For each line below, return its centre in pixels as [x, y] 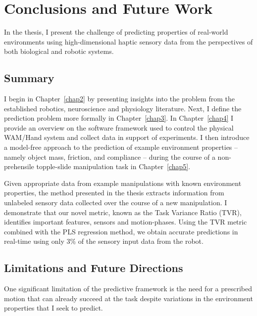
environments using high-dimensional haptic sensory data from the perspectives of [128, 41]
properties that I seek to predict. [53, 308]
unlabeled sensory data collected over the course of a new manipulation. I [116, 203]
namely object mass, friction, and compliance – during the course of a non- [118, 157]
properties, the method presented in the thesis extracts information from [114, 193]
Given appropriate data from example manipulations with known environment [123, 183]
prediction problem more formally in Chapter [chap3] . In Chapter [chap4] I [119, 118]
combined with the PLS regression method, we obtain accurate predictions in [121, 231]
